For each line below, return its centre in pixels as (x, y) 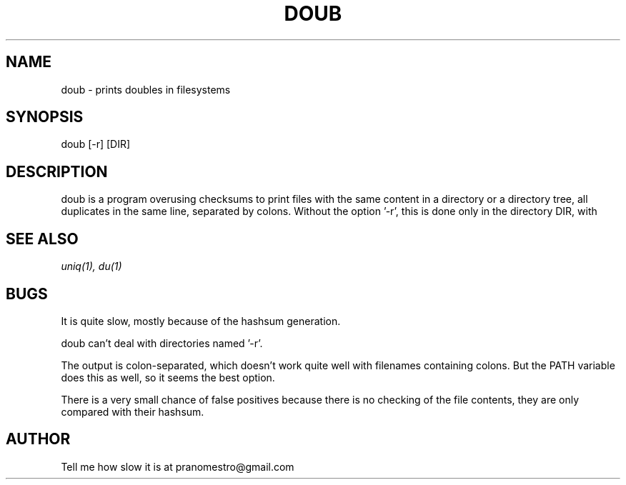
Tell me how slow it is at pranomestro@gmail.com (178, 466)
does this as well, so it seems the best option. (168, 377)
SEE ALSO (42, 239)
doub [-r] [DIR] (96, 144)
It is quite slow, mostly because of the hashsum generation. (201, 321)
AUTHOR (38, 439)
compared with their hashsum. (133, 411)
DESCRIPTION (57, 171)
